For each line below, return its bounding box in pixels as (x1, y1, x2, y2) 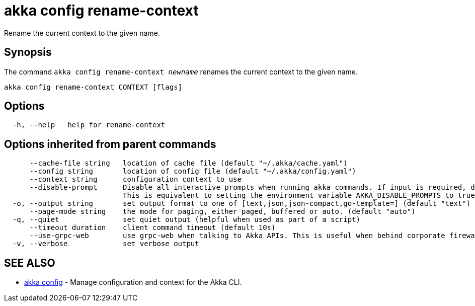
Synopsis (4, 46, 52, 59)
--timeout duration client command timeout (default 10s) (29, 223, 276, 232)
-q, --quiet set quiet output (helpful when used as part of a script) (12, 215, 361, 224)
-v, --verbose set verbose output (12, 240, 199, 248)
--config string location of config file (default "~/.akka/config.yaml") (29, 167, 356, 176)
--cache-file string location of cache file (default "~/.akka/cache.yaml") (29, 159, 348, 168)
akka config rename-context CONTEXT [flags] (4, 83, 183, 91)
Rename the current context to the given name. (4, 28, 160, 37)
